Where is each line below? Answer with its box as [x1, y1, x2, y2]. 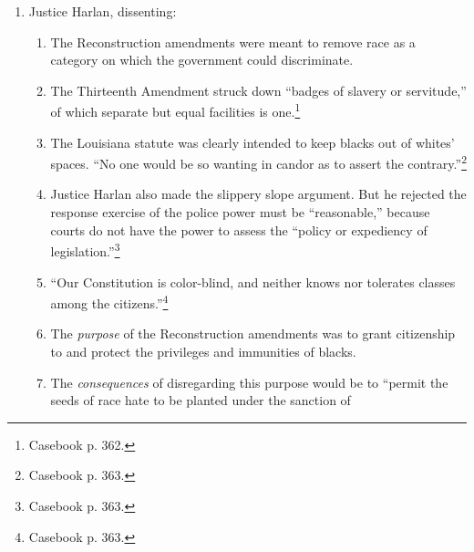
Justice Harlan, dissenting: [28, 2, 177, 20]
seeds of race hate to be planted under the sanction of [50, 391, 351, 410]
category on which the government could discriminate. [50, 50, 354, 69]
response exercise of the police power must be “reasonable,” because [50, 203, 430, 222]
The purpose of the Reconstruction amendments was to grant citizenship [50, 324, 456, 343]
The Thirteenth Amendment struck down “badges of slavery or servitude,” [50, 80, 467, 99]
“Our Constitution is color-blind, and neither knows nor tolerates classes [50, 272, 456, 291]
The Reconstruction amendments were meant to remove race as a [50, 32, 416, 51]
